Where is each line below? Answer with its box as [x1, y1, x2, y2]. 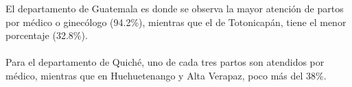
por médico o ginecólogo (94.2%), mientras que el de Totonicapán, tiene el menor [5, 14, 347, 29]
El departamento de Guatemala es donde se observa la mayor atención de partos [5, 1, 344, 15]
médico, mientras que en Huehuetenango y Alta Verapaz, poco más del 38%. [5, 68, 327, 82]
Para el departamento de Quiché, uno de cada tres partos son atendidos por [5, 55, 325, 69]
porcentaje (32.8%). [5, 28, 88, 42]
